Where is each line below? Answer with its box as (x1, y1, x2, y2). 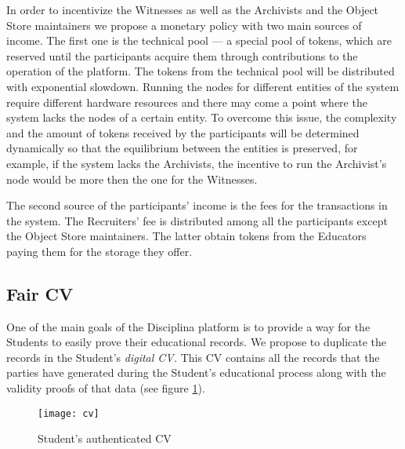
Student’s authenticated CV (38, 430, 172, 447)
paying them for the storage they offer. (6, 243, 193, 259)
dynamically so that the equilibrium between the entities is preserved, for (6, 140, 358, 156)
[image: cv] (38, 407, 99, 419)
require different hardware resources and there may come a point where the (6, 93, 367, 110)
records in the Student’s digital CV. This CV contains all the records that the (6, 349, 380, 365)
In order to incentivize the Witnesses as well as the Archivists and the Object (6, 2, 379, 17)
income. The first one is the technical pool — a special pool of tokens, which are (6, 32, 392, 49)
